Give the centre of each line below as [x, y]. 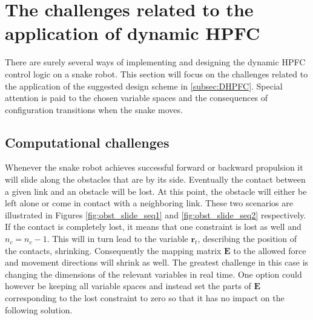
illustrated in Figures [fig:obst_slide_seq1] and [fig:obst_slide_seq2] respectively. [156, 214]
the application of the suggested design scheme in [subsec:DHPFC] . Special [144, 86]
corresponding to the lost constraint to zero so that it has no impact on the [145, 298]
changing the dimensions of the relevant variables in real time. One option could [153, 274]
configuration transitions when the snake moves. [94, 109]
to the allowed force [270, 250]
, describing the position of [247, 239]
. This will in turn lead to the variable [117, 239]
